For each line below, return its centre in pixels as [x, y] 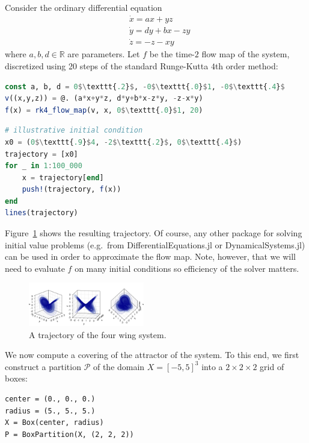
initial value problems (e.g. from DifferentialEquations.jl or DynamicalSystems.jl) [155, 244]
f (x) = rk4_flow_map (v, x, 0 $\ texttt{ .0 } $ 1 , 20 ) [104, 110]
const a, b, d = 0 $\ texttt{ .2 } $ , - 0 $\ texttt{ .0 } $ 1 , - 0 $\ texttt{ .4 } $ [145, 86]
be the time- [172, 54]
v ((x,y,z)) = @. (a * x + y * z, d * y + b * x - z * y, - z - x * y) [104, 99]
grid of [272, 366]
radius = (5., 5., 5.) [50, 411]
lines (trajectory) [41, 213]
